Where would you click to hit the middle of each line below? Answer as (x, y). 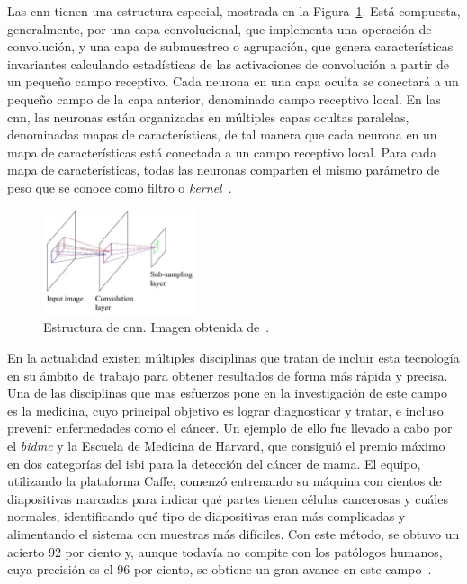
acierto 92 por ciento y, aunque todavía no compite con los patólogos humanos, (225, 551)
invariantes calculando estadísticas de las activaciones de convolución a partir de (228, 63)
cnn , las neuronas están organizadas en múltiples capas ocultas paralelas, (208, 117)
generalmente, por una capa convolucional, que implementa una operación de (220, 28)
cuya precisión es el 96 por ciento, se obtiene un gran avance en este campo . (220, 569)
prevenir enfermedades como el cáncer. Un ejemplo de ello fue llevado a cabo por (230, 428)
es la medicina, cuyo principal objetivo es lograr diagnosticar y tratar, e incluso (225, 410)
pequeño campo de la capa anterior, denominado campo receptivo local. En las (224, 99)
